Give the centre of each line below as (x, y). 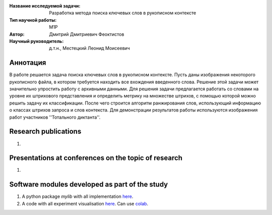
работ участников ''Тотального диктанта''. (55, 117)
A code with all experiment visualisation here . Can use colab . (85, 203)
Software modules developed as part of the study (89, 184)
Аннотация (28, 63)
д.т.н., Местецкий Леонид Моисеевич (90, 48)
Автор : (17, 34)
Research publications (45, 131)
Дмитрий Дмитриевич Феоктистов (87, 34)
